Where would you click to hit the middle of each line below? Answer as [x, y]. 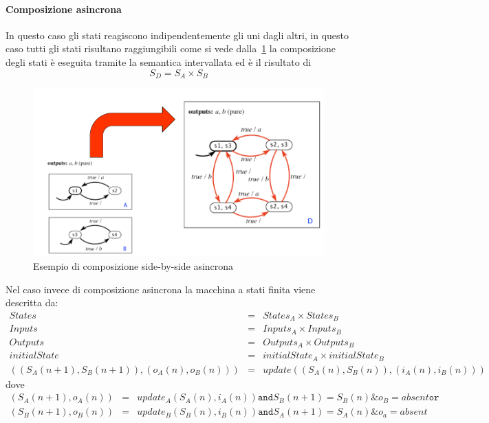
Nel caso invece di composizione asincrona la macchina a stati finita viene [161, 289]
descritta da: [32, 302]
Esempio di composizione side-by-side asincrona [133, 266]
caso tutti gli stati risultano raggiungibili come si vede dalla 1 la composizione [171, 48]
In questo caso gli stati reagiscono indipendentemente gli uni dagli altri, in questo [177, 35]
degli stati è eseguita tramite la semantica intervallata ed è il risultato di [159, 61]
